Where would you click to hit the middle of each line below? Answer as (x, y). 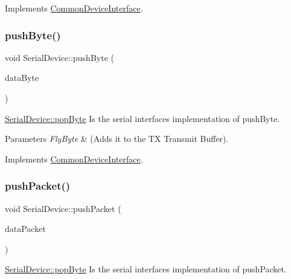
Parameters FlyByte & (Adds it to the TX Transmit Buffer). (117, 139)
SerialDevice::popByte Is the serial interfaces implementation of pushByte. (142, 118)
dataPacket (25, 229)
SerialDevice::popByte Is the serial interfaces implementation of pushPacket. (146, 269)
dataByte (22, 78)
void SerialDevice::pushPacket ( (63, 208)
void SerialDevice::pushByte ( (59, 57)
